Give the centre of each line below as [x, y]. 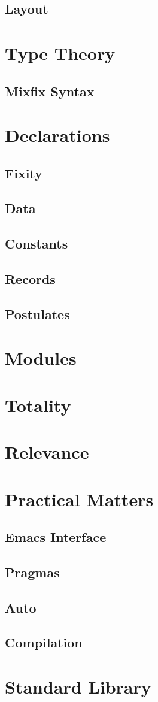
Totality [38, 405]
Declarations [57, 135]
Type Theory [60, 52]
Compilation [44, 642]
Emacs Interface [56, 537]
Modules [41, 358]
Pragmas [32, 572]
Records [30, 279]
